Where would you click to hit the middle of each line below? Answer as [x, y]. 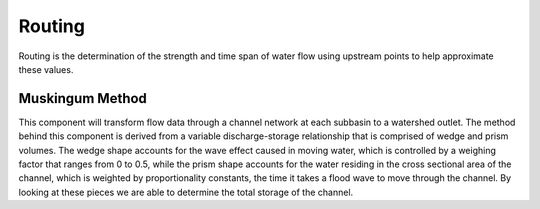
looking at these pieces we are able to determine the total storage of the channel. [186, 192]
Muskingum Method [82, 98]
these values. [46, 69]
